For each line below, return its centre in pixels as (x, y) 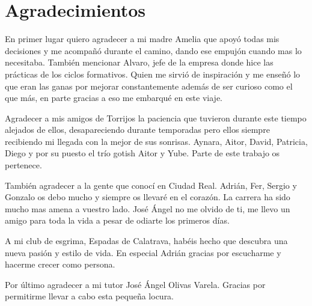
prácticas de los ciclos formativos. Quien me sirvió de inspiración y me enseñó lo (153, 74)
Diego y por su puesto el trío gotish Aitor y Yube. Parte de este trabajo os (142, 153)
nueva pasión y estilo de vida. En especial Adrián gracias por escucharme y (143, 252)
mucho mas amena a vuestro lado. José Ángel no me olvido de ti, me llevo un (148, 208)
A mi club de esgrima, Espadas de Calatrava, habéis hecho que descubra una (146, 241)
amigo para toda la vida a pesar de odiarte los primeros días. (117, 220)
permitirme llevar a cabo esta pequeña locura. (90, 296)
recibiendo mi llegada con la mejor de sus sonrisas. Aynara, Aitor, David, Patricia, (156, 141)
